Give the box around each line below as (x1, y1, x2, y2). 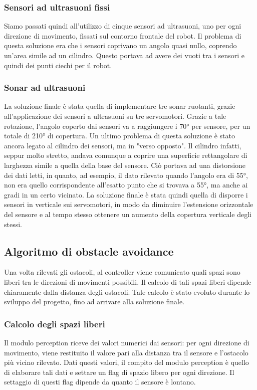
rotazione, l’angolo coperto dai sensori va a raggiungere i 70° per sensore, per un (4, 120, 250, 131)
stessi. (4, 219, 22, 229)
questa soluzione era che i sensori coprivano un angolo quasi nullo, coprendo (4, 40, 237, 51)
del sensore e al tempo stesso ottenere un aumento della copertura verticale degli (4, 209, 252, 219)
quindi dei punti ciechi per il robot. (4, 60, 112, 70)
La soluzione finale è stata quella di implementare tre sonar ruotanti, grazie (4, 101, 235, 111)
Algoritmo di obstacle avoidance (4, 243, 174, 259)
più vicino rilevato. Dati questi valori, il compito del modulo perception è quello (4, 357, 249, 367)
